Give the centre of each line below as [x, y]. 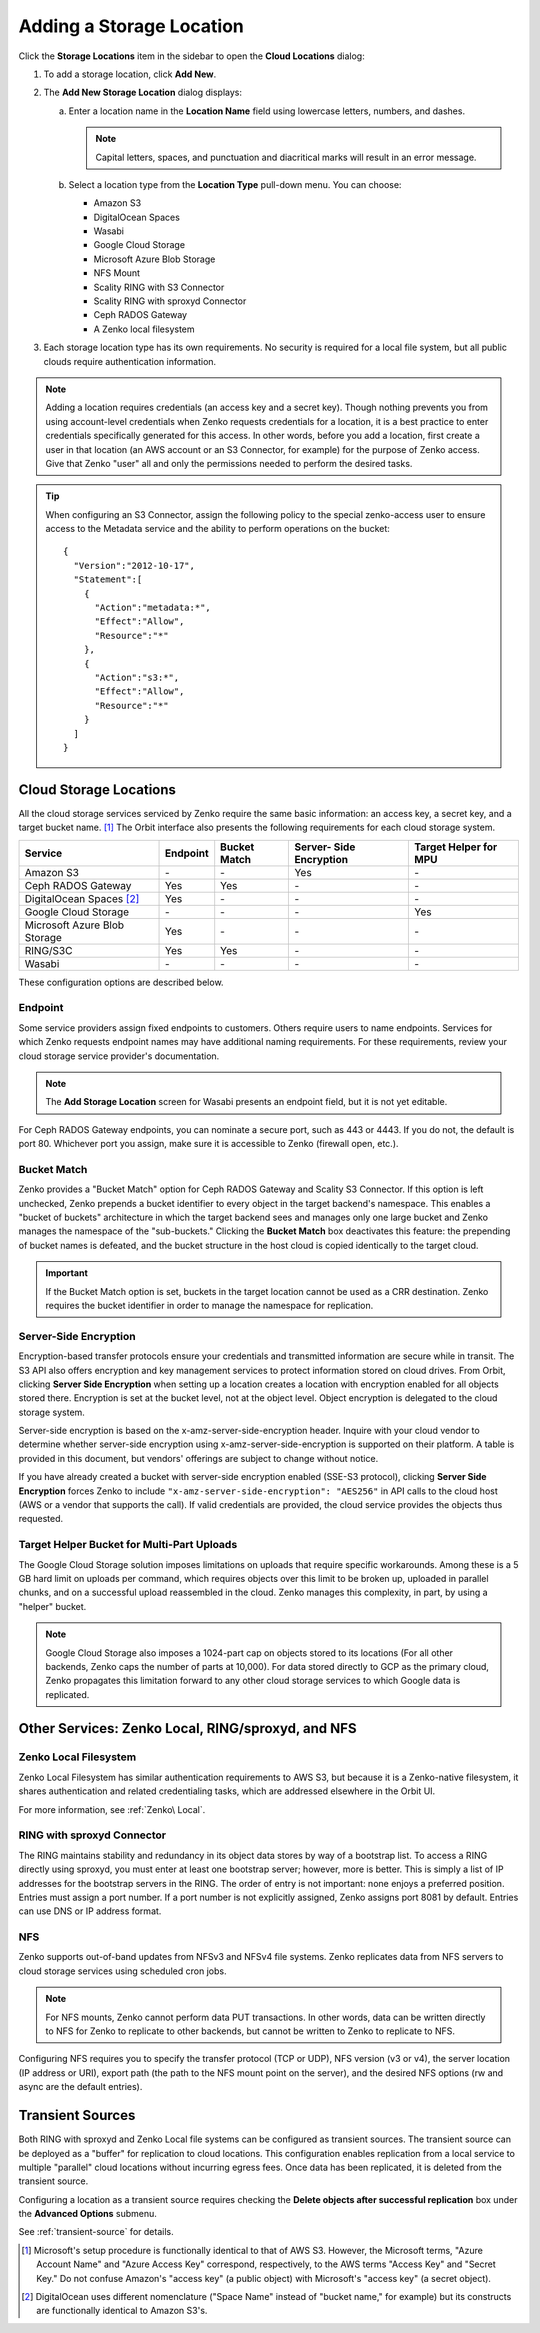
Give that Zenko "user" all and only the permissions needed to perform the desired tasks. [229, 463]
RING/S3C [48, 950]
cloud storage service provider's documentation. [119, 1056]
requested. [41, 1519]
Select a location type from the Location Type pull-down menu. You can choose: [235, 184]
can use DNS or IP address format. [90, 1911]
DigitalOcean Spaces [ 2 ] [82, 898]
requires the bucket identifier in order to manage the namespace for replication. [209, 1305]
